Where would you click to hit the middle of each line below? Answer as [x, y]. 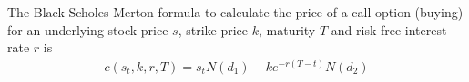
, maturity [287, 29]
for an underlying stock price [88, 29]
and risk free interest [389, 29]
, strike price [213, 29]
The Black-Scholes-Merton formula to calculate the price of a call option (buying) [235, 12]
